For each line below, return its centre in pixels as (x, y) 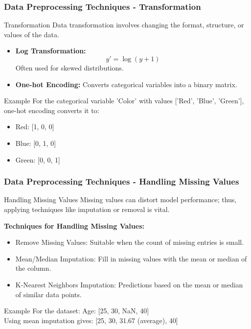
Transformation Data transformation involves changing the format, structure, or (124, 25)
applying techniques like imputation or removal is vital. (87, 209)
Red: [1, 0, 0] (35, 127)
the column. (33, 268)
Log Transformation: (51, 51)
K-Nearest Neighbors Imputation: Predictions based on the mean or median (129, 284)
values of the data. (32, 34)
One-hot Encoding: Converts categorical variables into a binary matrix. (126, 84)
